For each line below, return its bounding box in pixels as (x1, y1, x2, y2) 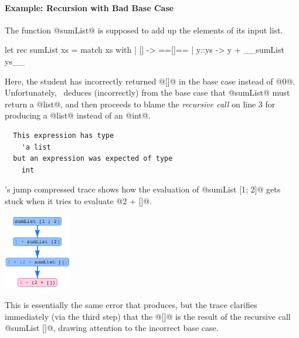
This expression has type (13, 131, 114, 140)
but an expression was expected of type (13, 154, 173, 163)
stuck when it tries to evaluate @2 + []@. (5, 194, 152, 207)
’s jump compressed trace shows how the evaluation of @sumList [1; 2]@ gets (5, 183, 281, 195)
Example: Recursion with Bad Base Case (5, 1, 174, 13)
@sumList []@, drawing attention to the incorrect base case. (5, 322, 219, 334)
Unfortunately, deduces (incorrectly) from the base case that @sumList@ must (5, 86, 290, 99)
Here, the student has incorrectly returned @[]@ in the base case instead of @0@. (5, 75, 295, 87)
